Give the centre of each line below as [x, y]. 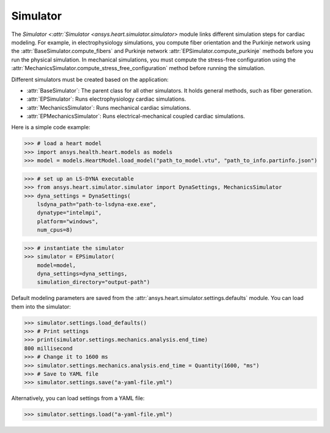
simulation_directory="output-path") [94, 282]
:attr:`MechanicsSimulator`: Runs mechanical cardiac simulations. [109, 107]
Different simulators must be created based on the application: [90, 79]
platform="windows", [68, 221]
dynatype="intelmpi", [69, 213]
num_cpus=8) [55, 230]
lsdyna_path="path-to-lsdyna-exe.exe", [97, 204]
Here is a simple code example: [51, 127]
